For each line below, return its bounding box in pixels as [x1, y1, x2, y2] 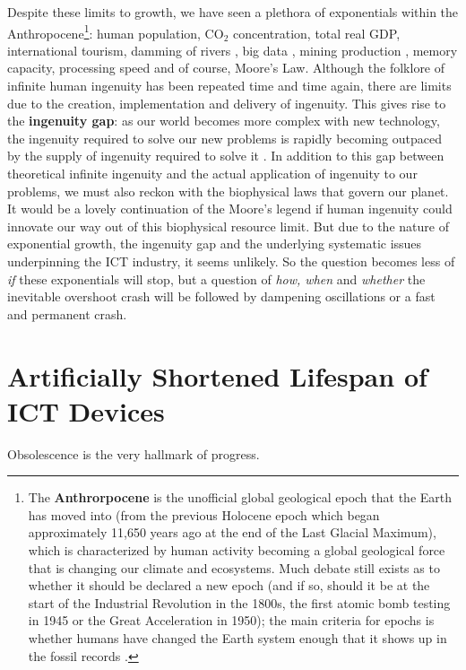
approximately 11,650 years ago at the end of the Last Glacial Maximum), [28, 523, 436, 542]
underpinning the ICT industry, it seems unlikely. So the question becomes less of [7, 251, 455, 270]
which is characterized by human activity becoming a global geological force [28, 541, 445, 560]
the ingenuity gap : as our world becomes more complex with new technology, [7, 111, 440, 130]
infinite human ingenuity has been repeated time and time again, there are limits [7, 76, 452, 95]
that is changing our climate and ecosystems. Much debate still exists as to [28, 558, 440, 577]
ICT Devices [7, 392, 165, 429]
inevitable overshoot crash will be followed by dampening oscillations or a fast [7, 287, 436, 306]
